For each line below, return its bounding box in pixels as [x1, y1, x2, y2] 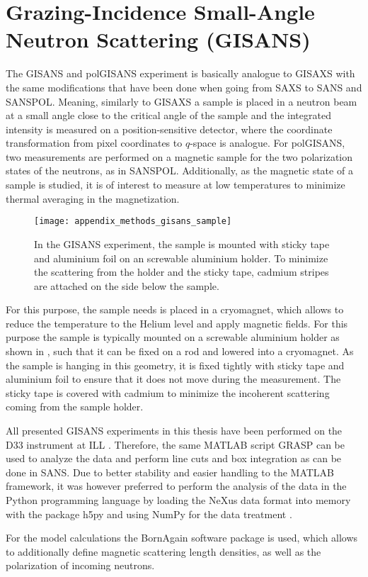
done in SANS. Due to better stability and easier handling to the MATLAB [6, 464, 335, 479]
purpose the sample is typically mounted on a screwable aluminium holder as [6, 330, 340, 344]
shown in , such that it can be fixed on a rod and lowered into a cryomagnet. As [6, 344, 354, 359]
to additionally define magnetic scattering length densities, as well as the [6, 544, 321, 559]
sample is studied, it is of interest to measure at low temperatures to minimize [6, 177, 345, 192]
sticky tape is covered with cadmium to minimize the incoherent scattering [6, 385, 330, 400]
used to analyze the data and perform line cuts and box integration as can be [6, 451, 342, 466]
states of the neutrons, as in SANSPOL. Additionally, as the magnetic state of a [6, 163, 353, 178]
